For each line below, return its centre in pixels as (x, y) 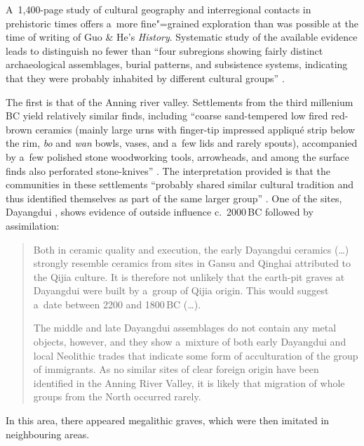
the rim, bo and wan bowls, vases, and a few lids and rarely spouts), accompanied (182, 143)
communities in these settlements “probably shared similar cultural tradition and (180, 184)
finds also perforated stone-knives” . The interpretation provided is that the (168, 170)
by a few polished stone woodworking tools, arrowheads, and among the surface (177, 156)
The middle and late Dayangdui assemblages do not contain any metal (185, 328)
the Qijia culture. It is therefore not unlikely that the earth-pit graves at (189, 276)
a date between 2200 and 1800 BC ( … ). (117, 304)
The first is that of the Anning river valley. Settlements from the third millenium (180, 101)
